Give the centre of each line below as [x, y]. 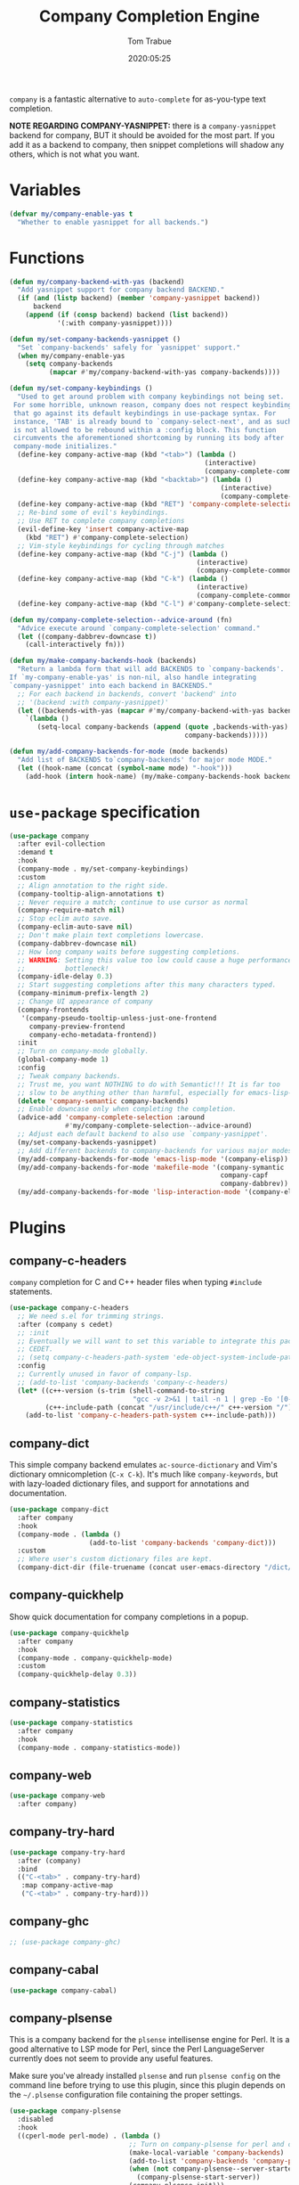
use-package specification [105, 812]
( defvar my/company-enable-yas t [71, 214]
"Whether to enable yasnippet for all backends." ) [113, 222]
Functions [47, 258]
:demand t [35, 853]
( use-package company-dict [59, 1510]
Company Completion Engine [149, 16]
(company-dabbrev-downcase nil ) [77, 943]
